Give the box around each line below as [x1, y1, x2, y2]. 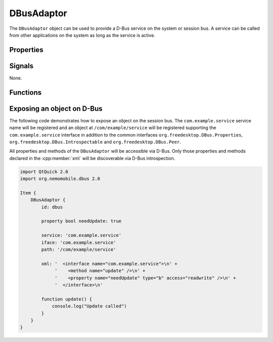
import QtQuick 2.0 [20, 168, 68, 175]
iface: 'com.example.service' [41, 239, 116, 245]
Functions [9, 88, 42, 97]
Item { [20, 190, 36, 196]
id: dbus [41, 204, 63, 210]
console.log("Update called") [52, 304, 127, 309]
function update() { [41, 296, 93, 302]
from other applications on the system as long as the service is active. [9, 32, 155, 38]
